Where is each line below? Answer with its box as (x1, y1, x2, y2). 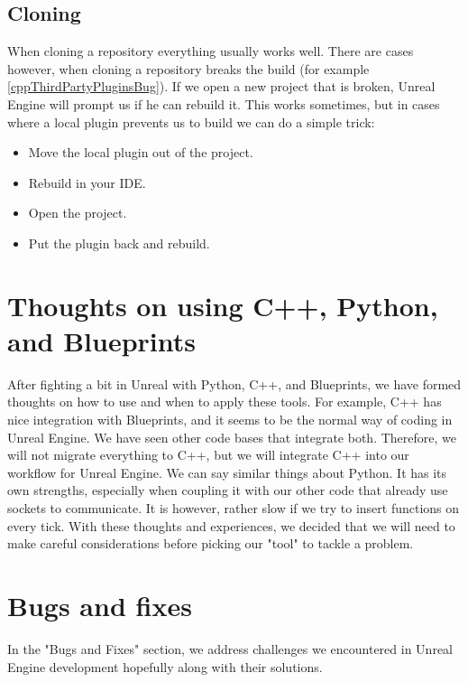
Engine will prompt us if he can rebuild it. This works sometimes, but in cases (7, 94, 440, 113)
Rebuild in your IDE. (28, 173, 146, 192)
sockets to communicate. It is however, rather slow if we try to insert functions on (7, 499, 460, 518)
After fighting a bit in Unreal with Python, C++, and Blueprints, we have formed (7, 374, 462, 393)
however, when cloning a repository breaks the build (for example (7, 59, 370, 78)
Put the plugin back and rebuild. (28, 233, 210, 252)
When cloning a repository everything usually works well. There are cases (7, 42, 414, 61)
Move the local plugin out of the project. (28, 143, 253, 162)
